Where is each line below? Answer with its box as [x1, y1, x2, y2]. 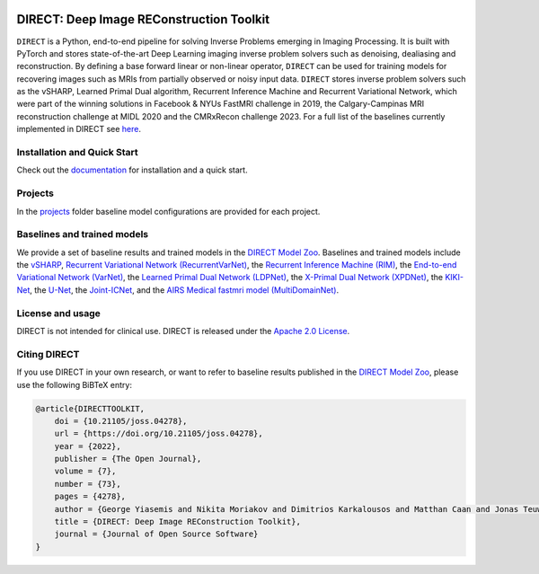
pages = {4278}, [54, 491, 126, 502]
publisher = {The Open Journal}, [54, 454, 202, 464]
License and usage [16, 306, 101, 319]
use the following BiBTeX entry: [16, 379, 132, 390]
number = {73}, [54, 479, 121, 489]
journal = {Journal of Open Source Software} [54, 529, 259, 539]
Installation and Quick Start [16, 146, 138, 159]
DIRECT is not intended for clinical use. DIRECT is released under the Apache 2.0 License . [16, 325, 350, 336]
